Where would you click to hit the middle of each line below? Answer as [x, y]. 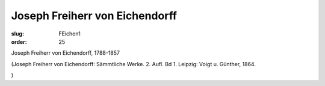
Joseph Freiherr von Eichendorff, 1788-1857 [66, 53]
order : [19, 41]
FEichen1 [70, 34]
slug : [17, 34]
